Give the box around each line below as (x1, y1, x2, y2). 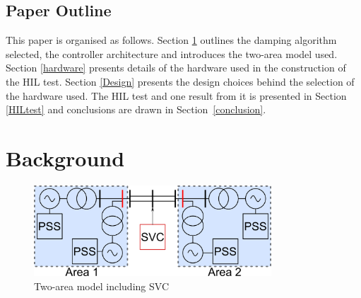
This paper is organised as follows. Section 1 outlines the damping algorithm (6, 33, 337, 47)
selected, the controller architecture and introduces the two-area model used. (6, 46, 338, 61)
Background (6, 143, 125, 172)
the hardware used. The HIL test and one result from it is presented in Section (6, 88, 347, 103)
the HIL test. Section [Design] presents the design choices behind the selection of (6, 74, 355, 88)
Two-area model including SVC (34, 278, 169, 293)
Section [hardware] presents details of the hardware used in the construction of (6, 60, 346, 75)
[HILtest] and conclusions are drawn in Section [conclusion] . (6, 102, 266, 117)
